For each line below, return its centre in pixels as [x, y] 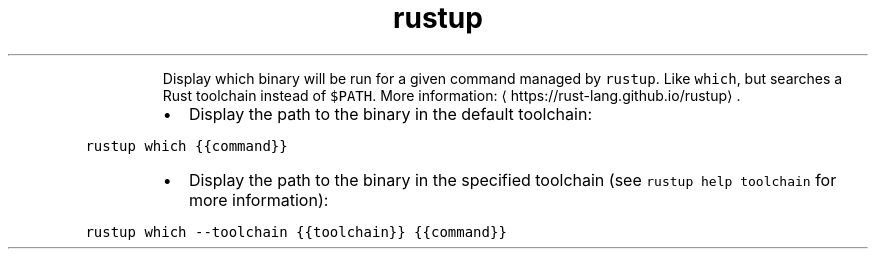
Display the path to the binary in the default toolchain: [390, 113]
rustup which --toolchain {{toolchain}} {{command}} [296, 231]
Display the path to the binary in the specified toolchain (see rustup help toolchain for [512, 179]
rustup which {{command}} [186, 145]
